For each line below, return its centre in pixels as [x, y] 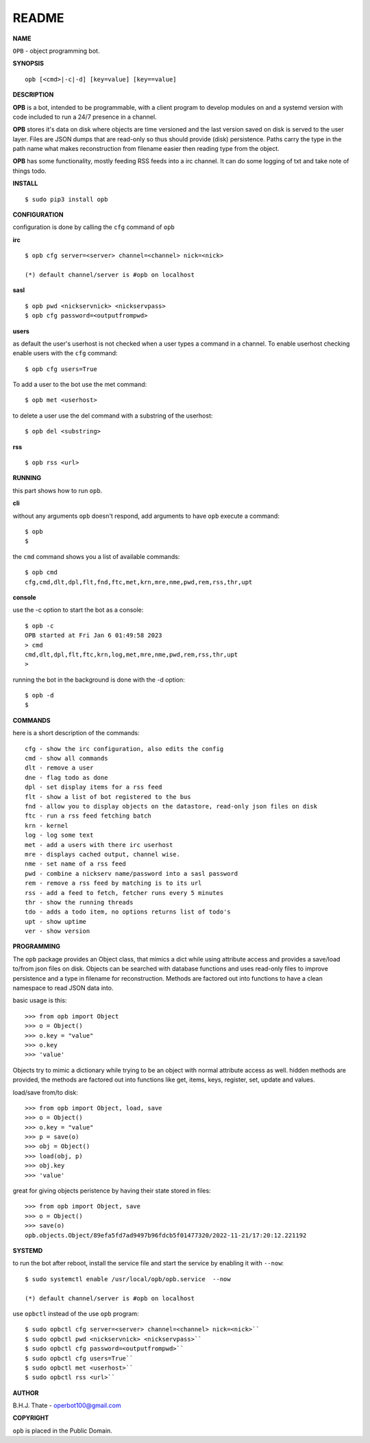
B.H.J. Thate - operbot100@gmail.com [67, 1405]
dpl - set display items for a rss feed [94, 787]
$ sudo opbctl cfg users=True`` [79, 1358]
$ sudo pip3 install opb [66, 199]
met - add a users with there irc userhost [99, 845]
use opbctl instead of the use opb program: [76, 1313]
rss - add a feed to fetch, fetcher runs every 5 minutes [124, 893]
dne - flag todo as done [66, 777]
